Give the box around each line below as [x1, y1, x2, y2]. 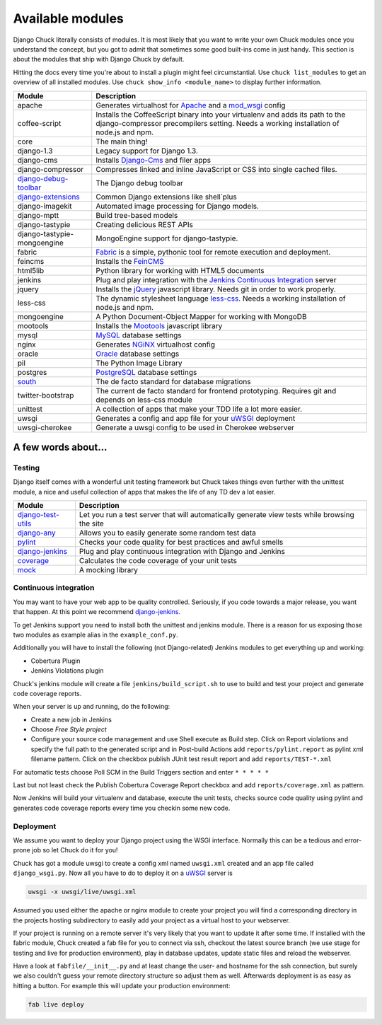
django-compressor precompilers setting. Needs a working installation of [95, 118, 340, 128]
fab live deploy [28, 1000, 85, 1008]
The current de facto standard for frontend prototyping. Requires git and [95, 386, 337, 395]
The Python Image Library [95, 358, 183, 368]
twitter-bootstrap [17, 390, 74, 400]
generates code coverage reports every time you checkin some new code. [13, 804, 231, 812]
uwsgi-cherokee [17, 422, 72, 432]
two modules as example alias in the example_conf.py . [13, 630, 178, 639]
